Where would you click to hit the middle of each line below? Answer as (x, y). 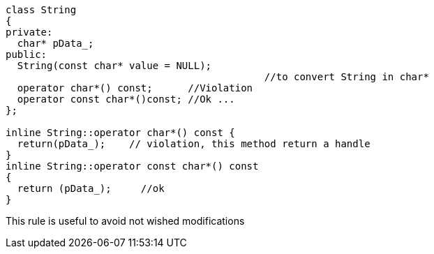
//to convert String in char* (346, 77)
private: (29, 32)
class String (41, 10)
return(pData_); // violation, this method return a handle (194, 144)
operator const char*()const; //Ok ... (126, 99)
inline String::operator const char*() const (132, 166)
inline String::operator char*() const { (120, 133)
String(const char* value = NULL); (114, 66)
